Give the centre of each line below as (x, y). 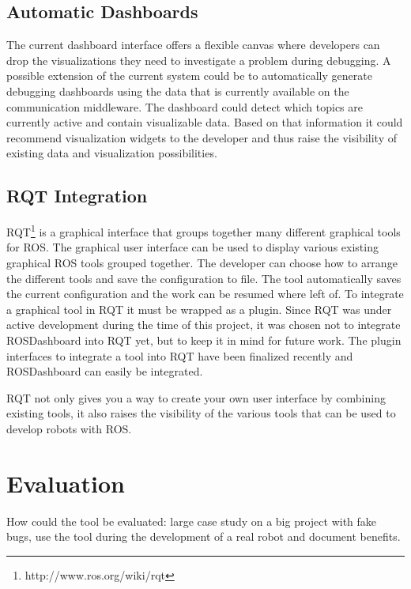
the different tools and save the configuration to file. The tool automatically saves (204, 278)
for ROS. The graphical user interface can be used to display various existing (192, 247)
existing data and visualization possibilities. (112, 153)
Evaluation (66, 483)
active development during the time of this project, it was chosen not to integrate (204, 325)
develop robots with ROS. (69, 428)
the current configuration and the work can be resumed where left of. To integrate (205, 294)
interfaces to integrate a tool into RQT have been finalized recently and (180, 355)
